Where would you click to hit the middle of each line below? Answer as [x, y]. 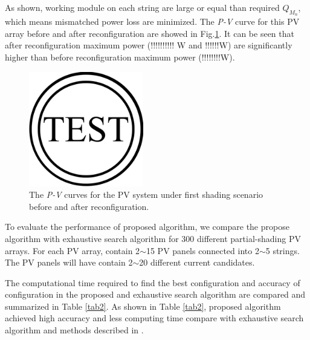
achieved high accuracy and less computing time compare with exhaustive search [154, 318]
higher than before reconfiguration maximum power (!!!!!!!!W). [120, 57]
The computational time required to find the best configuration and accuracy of [153, 282]
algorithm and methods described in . [74, 330]
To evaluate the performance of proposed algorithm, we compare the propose [147, 227]
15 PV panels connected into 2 [202, 250]
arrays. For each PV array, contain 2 [73, 250]
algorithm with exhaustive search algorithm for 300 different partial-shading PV [153, 238]
